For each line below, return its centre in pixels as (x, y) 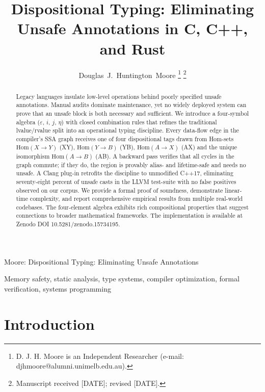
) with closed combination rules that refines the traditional (139, 122)
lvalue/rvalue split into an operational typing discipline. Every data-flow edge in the (127, 130)
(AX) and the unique (209, 147)
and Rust (132, 48)
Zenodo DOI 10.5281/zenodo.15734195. (68, 224)
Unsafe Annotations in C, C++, (132, 28)
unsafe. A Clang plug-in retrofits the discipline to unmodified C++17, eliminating (125, 173)
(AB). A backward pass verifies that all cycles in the (165, 156)
